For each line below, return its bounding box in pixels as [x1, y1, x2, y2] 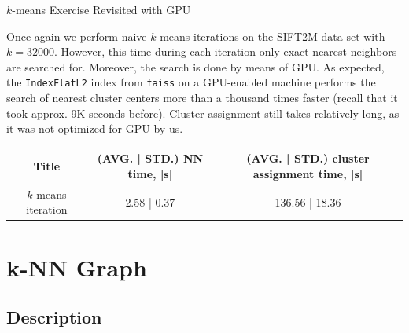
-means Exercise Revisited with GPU [12, 2, 191, 17]
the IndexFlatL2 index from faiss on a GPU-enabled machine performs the [6, 74, 376, 90]
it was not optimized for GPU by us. [6, 120, 183, 137]
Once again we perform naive [6, 27, 147, 44]
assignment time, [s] [252, 165, 363, 181]
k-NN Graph [6, 251, 147, 283]
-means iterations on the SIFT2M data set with [156, 27, 385, 44]
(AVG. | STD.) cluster [246, 150, 370, 166]
